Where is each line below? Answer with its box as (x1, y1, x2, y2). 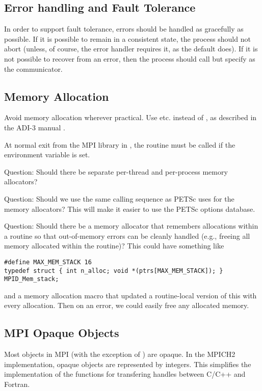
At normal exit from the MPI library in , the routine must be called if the (4, 139, 235, 150)
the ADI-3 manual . (4, 122, 65, 132)
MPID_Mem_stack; (4, 275, 59, 283)
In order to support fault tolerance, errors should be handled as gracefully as (4, 23, 244, 34)
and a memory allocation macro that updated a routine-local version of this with (4, 290, 257, 300)
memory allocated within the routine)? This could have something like (4, 240, 224, 251)
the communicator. (4, 63, 63, 74)
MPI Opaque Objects (4, 325, 119, 341)
